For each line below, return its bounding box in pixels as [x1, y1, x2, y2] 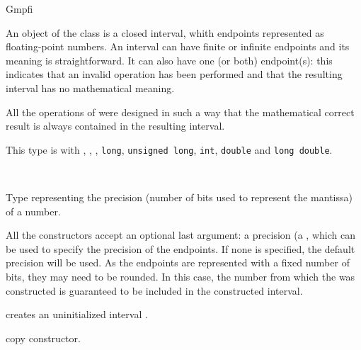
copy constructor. [6, 330, 81, 345]
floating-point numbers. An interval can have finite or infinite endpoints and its [6, 39, 350, 54]
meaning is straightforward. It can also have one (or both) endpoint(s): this [6, 52, 333, 67]
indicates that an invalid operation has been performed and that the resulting [6, 67, 343, 81]
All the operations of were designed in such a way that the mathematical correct [6, 104, 355, 119]
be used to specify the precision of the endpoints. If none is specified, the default [6, 241, 355, 256]
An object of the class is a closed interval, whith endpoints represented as [6, 25, 324, 40]
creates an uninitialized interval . [6, 307, 148, 322]
